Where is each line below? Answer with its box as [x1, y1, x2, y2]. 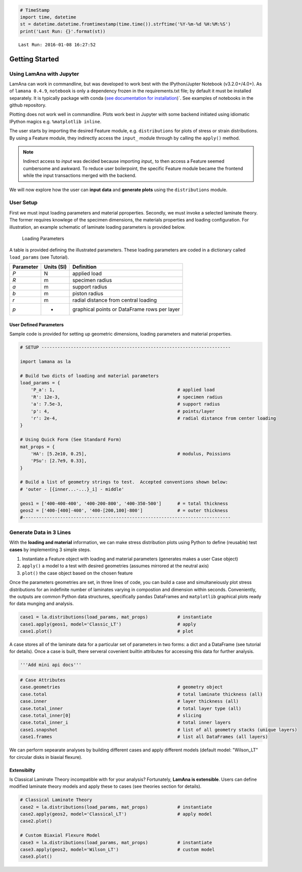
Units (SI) [44, 264, 67, 271]
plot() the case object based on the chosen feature [22, 570, 133, 576]
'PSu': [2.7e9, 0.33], [30, 458, 87, 464]
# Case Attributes [20, 677, 66, 683]
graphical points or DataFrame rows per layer [72, 306, 180, 313]
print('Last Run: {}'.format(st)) [20, 28, 106, 34]
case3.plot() [20, 854, 53, 859]
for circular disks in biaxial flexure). [9, 754, 83, 760]
